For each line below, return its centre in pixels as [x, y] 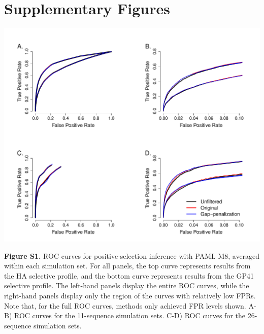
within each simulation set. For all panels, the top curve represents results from [127, 266]
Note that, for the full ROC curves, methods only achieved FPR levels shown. [125, 305]
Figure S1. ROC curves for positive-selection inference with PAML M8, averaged [132, 255]
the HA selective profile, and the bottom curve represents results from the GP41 [129, 275]
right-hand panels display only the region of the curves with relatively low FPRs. [130, 295]
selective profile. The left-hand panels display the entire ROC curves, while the [127, 285]
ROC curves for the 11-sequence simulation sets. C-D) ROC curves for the [130, 315]
